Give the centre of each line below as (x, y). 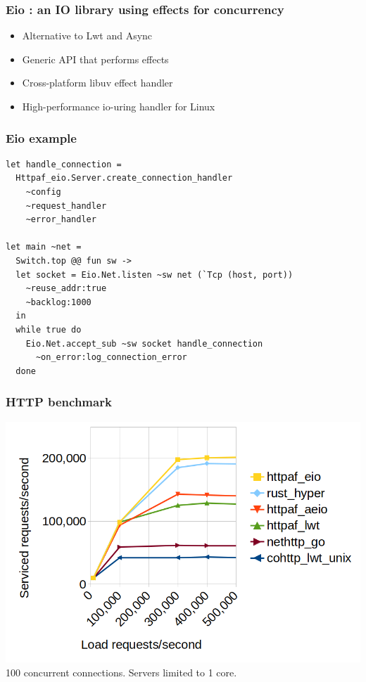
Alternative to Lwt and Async (87, 36)
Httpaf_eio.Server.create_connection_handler (124, 178)
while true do (49, 329)
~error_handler (61, 220)
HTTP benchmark (59, 402)
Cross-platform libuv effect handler (97, 83)
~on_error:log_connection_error (111, 358)
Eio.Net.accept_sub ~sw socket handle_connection (144, 343)
